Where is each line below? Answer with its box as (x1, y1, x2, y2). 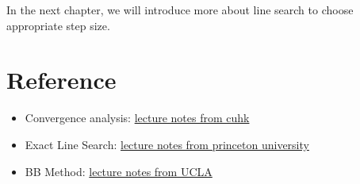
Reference (6, 63, 117, 96)
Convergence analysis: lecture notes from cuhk (25, 109, 250, 126)
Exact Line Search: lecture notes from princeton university (25, 136, 309, 152)
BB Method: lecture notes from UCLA (25, 163, 213, 179)
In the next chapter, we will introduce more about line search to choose (6, 2, 354, 17)
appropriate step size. (6, 17, 110, 33)
